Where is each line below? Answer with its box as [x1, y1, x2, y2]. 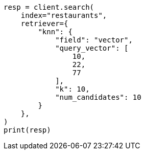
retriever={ [20, 19, 68, 28]
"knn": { [38, 28, 72, 36]
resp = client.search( [4, 3, 94, 11]
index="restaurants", [20, 11, 107, 19]
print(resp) [4, 126, 51, 134]
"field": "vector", [55, 36, 133, 44]
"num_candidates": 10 [55, 93, 141, 101]
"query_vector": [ [55, 44, 129, 52]
